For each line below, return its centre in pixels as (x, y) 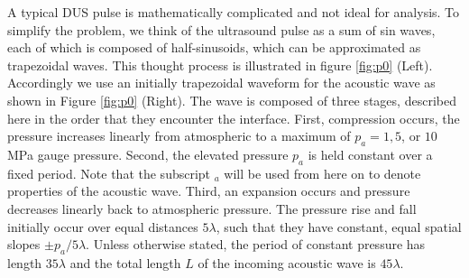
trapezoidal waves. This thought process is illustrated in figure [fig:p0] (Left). (220, 65)
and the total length (125, 262)
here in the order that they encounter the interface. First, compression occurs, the (234, 118)
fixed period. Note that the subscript (109, 173)
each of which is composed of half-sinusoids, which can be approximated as (214, 47)
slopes (24, 244)
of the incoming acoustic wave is (287, 262)
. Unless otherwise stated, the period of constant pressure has (256, 244)
